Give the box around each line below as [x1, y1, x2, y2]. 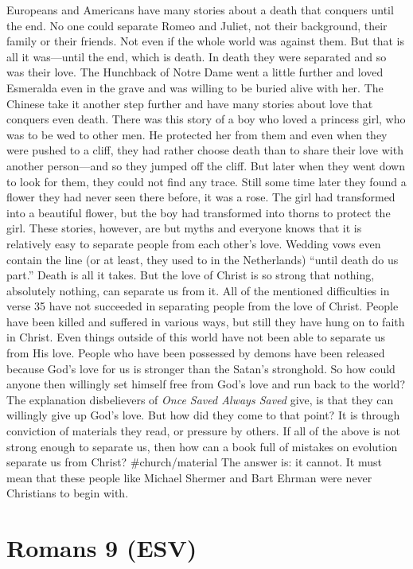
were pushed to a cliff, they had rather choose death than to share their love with [6, 142, 403, 158]
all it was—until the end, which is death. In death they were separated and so [6, 48, 387, 64]
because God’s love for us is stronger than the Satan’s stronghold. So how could [6, 360, 395, 376]
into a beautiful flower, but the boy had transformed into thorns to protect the [6, 204, 391, 220]
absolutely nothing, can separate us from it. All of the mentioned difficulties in [6, 282, 390, 298]
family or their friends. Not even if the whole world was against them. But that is [6, 33, 404, 49]
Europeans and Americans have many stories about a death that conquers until [6, 2, 394, 18]
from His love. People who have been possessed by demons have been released [6, 345, 385, 361]
